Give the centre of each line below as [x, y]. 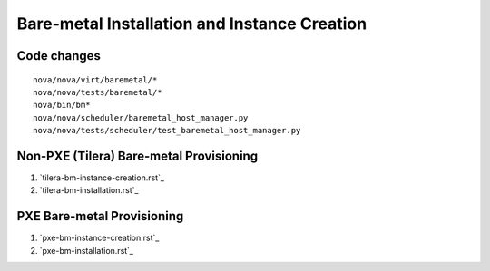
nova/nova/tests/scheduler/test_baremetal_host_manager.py [167, 131]
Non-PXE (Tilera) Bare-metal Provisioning [137, 155]
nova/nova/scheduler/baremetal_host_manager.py [141, 117]
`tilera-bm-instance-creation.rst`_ [102, 178]
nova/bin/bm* [62, 105]
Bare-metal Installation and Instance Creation [192, 24]
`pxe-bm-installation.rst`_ [86, 250]
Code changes [59, 56]
